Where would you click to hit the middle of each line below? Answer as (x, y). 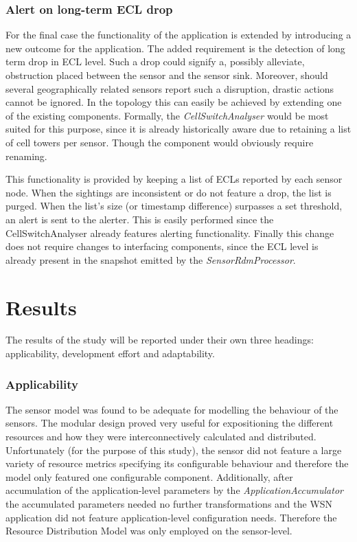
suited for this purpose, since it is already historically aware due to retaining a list (178, 129)
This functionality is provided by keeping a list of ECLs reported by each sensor (174, 179)
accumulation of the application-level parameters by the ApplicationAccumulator (174, 490)
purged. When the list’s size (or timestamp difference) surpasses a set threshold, (174, 206)
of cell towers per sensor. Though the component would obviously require (160, 142)
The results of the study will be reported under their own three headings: (160, 340)
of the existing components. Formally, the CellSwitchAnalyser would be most (167, 115)
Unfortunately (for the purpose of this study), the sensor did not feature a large (174, 450)
